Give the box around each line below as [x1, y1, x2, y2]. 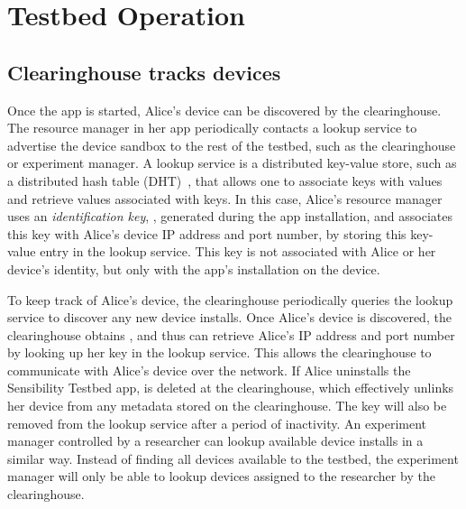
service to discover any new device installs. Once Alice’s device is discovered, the [7, 308, 452, 327]
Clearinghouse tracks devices [7, 58, 281, 86]
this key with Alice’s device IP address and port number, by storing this [7, 224, 407, 243]
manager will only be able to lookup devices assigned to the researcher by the [7, 467, 435, 486]
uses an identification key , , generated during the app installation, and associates [7, 207, 452, 226]
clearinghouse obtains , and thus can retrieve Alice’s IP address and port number [7, 325, 455, 344]
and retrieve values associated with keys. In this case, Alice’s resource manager [7, 189, 443, 208]
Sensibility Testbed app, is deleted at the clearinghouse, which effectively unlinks [7, 378, 454, 397]
